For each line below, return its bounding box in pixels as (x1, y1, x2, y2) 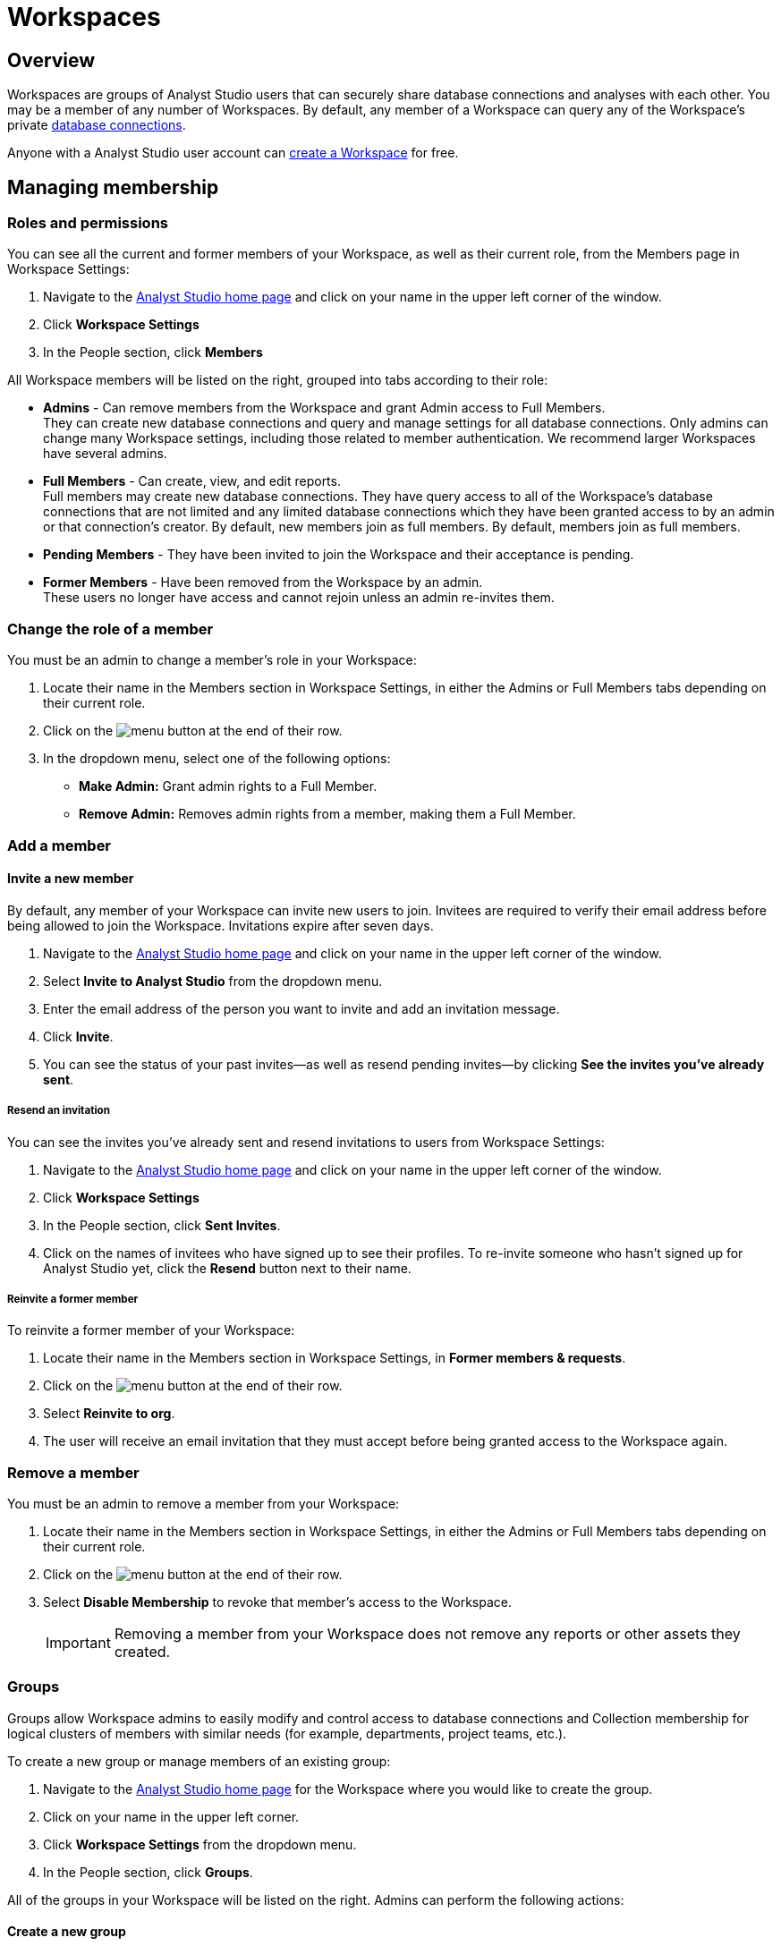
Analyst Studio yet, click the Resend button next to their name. (43, 1260, 412, 1276)
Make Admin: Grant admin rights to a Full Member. (79, 778, 378, 795)
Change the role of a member (7, 619, 214, 638)
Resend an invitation (7, 1104, 110, 1117)
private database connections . (7, 117, 186, 133)
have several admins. (43, 446, 167, 462)
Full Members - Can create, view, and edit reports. (43, 473, 341, 489)
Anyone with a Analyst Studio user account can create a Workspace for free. (7, 145, 459, 161)
